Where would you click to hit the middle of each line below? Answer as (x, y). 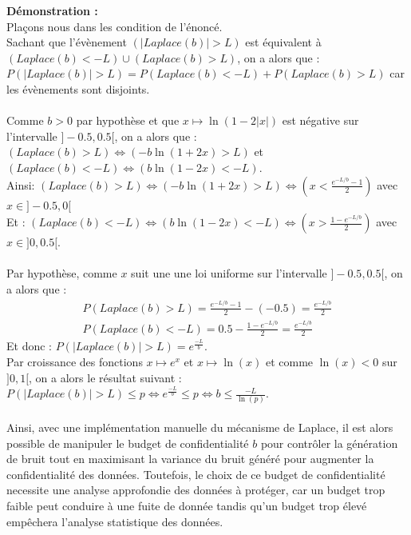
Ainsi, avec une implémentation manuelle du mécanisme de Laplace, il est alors (200, 427)
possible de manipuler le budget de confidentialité (128, 443)
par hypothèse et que (128, 120)
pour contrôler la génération (329, 443)
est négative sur (320, 120)
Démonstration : (52, 10)
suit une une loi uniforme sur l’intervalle (229, 273)
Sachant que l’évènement (67, 42)
